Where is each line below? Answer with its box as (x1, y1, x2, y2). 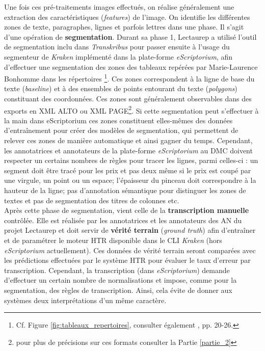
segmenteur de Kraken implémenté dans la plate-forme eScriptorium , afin (4, 51, 232, 62)
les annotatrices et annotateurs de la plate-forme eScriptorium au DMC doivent (4, 145, 253, 155)
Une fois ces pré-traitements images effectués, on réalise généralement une (4, 2, 234, 12)
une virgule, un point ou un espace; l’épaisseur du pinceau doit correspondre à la (4, 175, 256, 185)
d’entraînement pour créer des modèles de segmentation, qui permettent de (4, 125, 238, 136)
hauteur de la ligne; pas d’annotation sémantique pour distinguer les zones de (4, 185, 246, 195)
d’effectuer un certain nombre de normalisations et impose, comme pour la (4, 275, 237, 285)
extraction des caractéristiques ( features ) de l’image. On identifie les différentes (4, 11, 250, 22)
